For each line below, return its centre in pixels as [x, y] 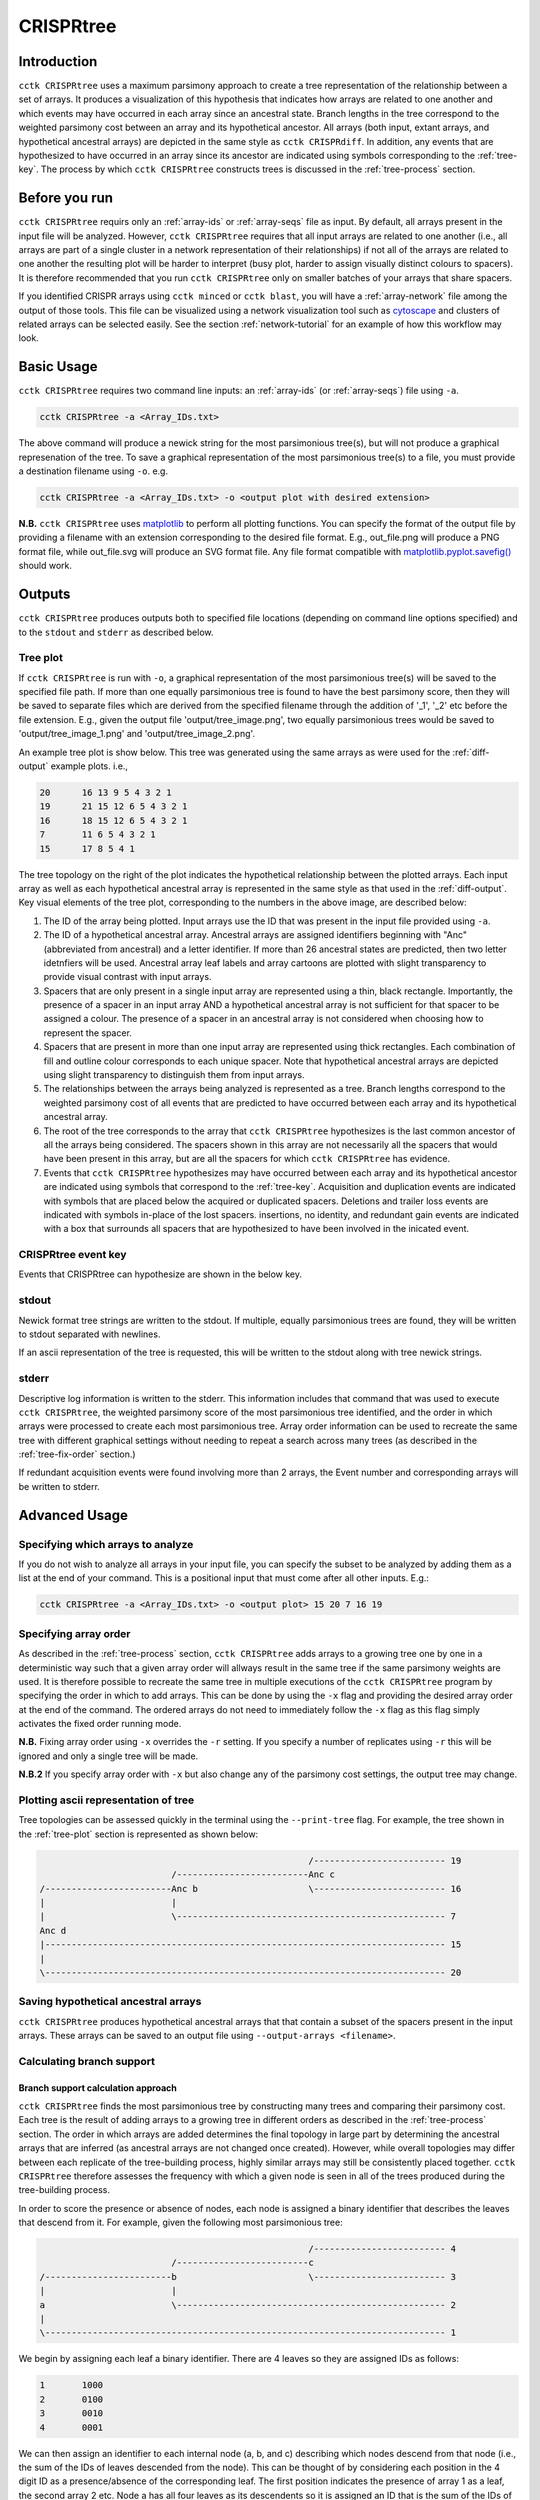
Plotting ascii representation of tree [106, 1800]
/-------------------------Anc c [253, 1874]
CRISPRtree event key [72, 1255]
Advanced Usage [73, 1515]
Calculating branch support [86, 2061]
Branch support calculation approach [97, 2087]
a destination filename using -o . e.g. [93, 471]
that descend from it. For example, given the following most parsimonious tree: [181, 2222]
